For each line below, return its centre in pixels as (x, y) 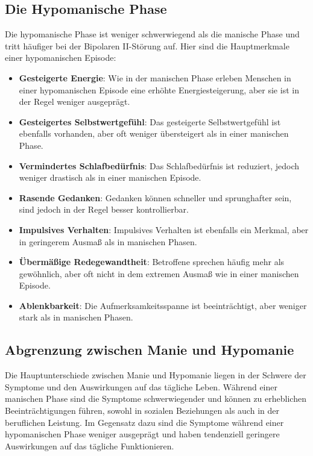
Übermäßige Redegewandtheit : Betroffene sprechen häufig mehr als (152, 262)
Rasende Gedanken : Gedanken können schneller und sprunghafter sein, (155, 197)
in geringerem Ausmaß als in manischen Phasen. (108, 241)
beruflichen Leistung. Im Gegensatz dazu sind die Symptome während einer (144, 422)
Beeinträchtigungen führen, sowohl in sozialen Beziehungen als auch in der (142, 411)
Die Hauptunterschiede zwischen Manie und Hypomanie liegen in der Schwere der (156, 375)
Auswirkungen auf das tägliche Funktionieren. (90, 445)
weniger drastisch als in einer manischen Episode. (110, 177)
